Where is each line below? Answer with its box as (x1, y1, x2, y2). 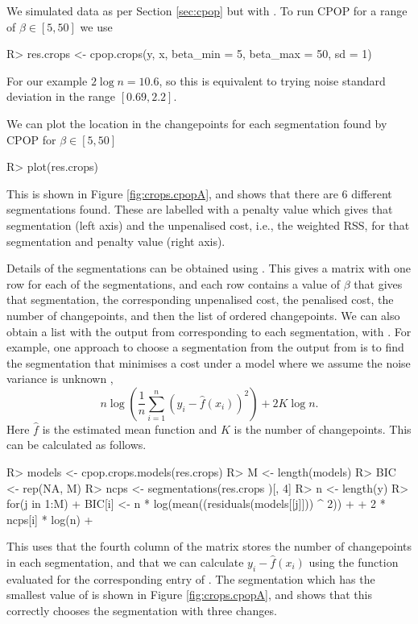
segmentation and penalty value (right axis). (6, 232, 226, 249)
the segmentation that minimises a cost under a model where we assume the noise (6, 354, 411, 371)
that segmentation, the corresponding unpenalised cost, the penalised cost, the (6, 291, 394, 308)
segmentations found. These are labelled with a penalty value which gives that (6, 201, 393, 218)
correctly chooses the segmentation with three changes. (6, 602, 277, 619)
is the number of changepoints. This (234, 420, 412, 437)
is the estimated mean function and (42, 420, 217, 437)
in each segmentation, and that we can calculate (6, 554, 244, 571)
